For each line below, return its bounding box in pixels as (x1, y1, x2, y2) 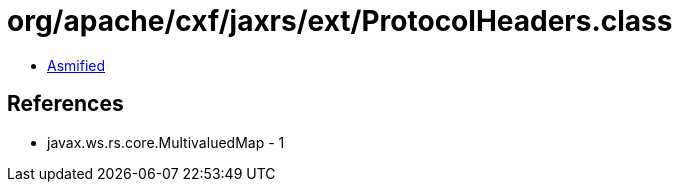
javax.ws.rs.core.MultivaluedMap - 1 (47, 133, 285, 151)
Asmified (47, 56, 106, 74)
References (7, 91, 124, 117)
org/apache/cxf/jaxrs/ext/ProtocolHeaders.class (7, 4, 673, 38)
